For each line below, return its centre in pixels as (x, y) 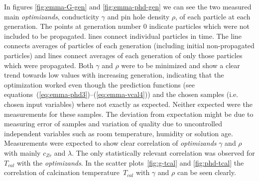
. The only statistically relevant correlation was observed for (163, 152)
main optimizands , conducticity (52, 16)
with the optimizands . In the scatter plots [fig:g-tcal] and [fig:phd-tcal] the (130, 162)
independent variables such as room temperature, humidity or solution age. (119, 133)
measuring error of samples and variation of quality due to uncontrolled (113, 124)
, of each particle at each (213, 16)
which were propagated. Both (49, 65)
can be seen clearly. (206, 172)
